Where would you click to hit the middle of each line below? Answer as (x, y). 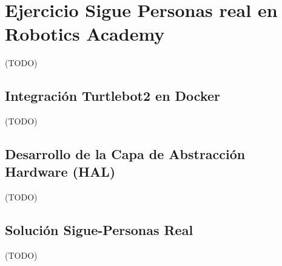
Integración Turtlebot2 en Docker (113, 96)
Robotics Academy (85, 34)
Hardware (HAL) (60, 172)
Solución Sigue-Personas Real (99, 230)
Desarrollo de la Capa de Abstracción (125, 154)
